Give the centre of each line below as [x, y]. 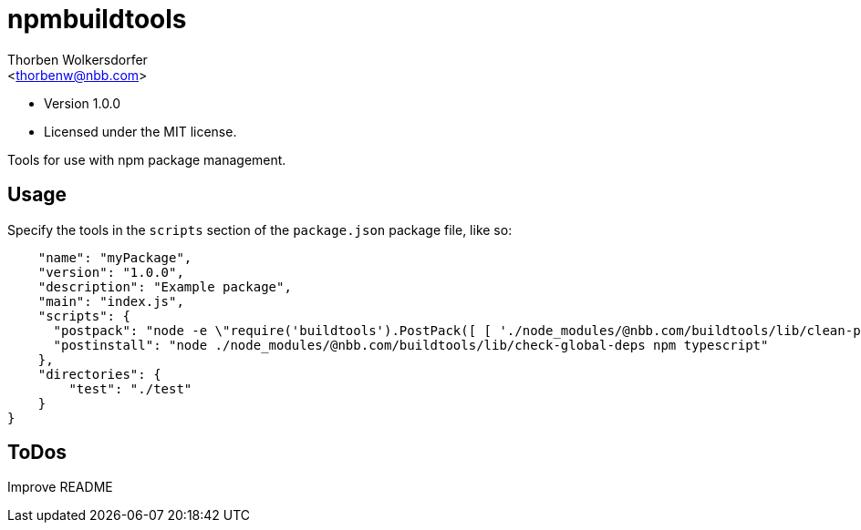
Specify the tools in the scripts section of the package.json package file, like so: [260, 229]
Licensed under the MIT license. [140, 131]
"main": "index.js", [111, 301]
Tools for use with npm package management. [147, 159]
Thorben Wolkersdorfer [78, 59]
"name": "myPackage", [115, 257]
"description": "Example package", [165, 286]
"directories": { [99, 374]
